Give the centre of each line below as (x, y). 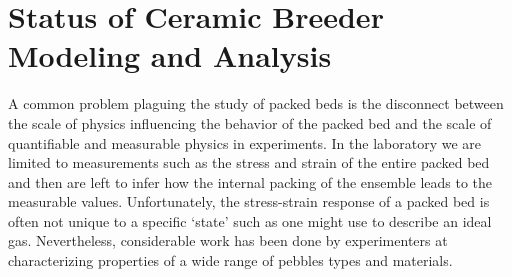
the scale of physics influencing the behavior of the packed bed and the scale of (250, 122)
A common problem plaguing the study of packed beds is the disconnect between (256, 103)
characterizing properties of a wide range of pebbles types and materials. (230, 260)
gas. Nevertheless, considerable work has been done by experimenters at (228, 240)
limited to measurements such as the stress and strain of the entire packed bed (249, 162)
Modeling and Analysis (170, 55)
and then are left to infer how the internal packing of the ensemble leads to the (250, 181)
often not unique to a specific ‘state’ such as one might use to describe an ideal (250, 220)
